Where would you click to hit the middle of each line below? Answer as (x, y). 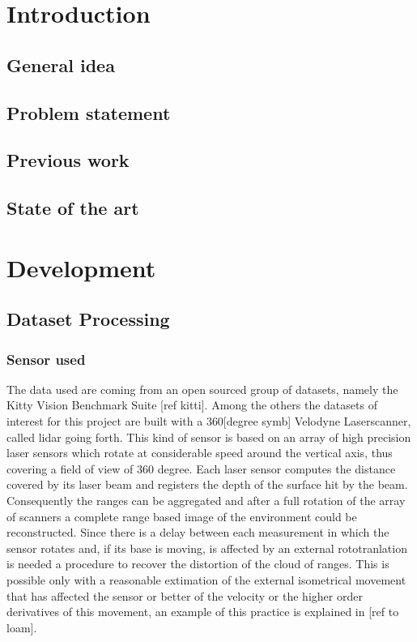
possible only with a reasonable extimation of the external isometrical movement (206, 580)
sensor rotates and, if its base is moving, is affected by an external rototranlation (207, 548)
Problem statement (89, 112)
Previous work (68, 160)
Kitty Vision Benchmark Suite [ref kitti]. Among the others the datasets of (192, 405)
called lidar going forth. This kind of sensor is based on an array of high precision (209, 437)
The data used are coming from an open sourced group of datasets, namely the (202, 389)
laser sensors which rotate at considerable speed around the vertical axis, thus (200, 453)
